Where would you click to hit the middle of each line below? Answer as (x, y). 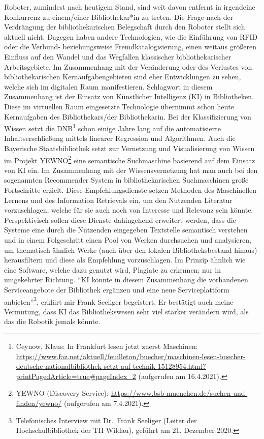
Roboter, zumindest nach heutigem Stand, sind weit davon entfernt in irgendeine (130, 7)
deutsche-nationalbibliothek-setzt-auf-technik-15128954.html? (111, 366)
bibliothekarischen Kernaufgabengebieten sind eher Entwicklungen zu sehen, (123, 77)
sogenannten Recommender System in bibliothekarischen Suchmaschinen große (126, 180)
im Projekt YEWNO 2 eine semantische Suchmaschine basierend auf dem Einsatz (130, 159)
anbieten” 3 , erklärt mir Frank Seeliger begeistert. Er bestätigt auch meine (119, 301)
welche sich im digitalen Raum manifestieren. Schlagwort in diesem (108, 86)
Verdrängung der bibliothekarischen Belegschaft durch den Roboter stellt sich (125, 27)
